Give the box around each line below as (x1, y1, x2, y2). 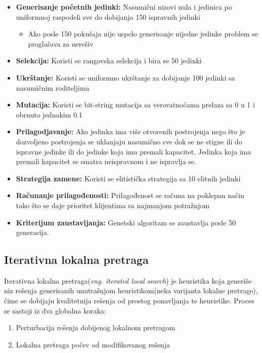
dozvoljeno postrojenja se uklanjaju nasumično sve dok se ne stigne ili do (16, 136, 242, 146)
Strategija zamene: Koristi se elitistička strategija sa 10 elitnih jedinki (16, 173, 241, 183)
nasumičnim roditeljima (16, 82, 90, 93)
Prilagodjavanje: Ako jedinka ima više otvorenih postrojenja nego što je (16, 126, 245, 137)
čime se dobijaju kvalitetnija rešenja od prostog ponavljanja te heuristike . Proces (4, 295, 254, 306)
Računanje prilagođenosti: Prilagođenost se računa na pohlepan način (16, 190, 244, 201)
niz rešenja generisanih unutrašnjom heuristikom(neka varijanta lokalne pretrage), (4, 285, 258, 296)
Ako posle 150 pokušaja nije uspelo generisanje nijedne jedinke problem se (28, 28, 258, 39)
